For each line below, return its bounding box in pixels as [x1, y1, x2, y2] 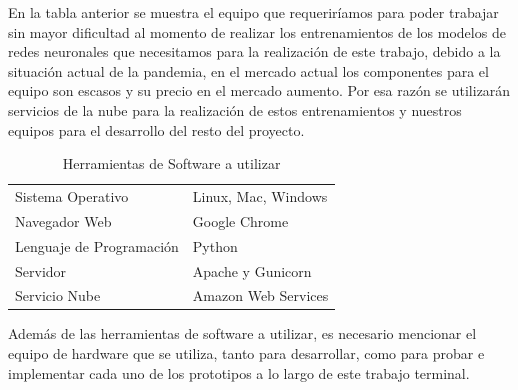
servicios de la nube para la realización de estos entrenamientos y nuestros [8, 99, 462, 120]
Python [192, 235, 238, 256]
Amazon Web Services [192, 285, 329, 306]
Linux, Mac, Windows [192, 186, 328, 206]
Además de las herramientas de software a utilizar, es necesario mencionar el [8, 323, 477, 344]
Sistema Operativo [15, 186, 129, 206]
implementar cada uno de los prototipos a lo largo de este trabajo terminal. [8, 362, 470, 383]
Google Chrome [192, 210, 289, 231]
